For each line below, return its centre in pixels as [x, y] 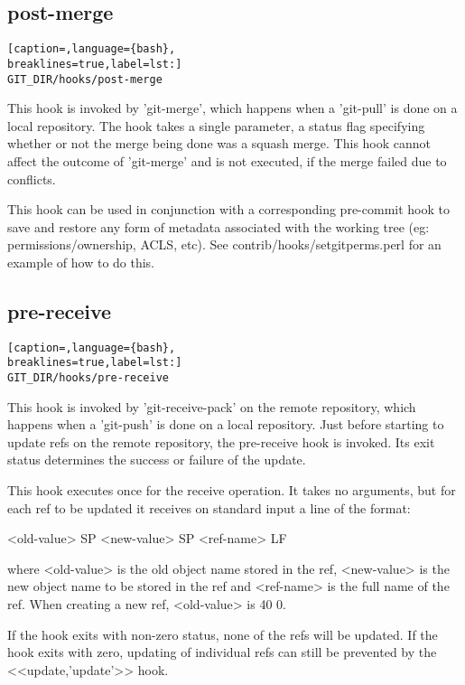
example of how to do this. [81, 262]
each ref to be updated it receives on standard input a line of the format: [209, 507]
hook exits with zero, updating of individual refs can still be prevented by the [222, 652]
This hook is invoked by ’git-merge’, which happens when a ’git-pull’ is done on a [232, 108]
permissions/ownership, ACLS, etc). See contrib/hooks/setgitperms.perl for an [224, 244]
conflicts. [32, 178]
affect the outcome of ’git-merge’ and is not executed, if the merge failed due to [227, 160]
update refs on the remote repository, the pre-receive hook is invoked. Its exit [221, 441]
